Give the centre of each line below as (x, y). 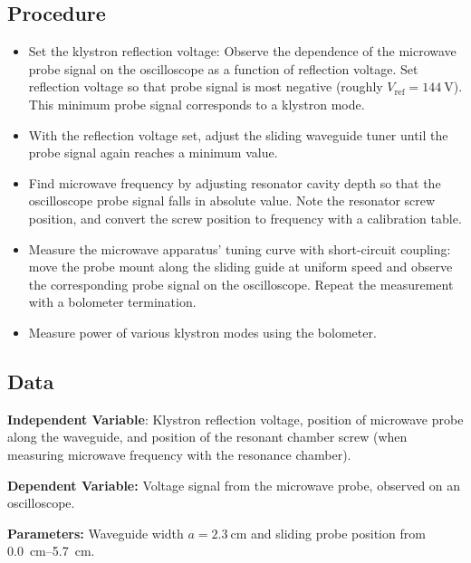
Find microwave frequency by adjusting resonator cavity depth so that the (235, 182)
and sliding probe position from (338, 533)
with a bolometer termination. (112, 302)
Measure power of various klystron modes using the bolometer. (202, 332)
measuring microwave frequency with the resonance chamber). (179, 454)
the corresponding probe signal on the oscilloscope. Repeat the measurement (241, 284)
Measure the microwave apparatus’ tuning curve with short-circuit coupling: (240, 248)
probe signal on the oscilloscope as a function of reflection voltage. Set (223, 68)
